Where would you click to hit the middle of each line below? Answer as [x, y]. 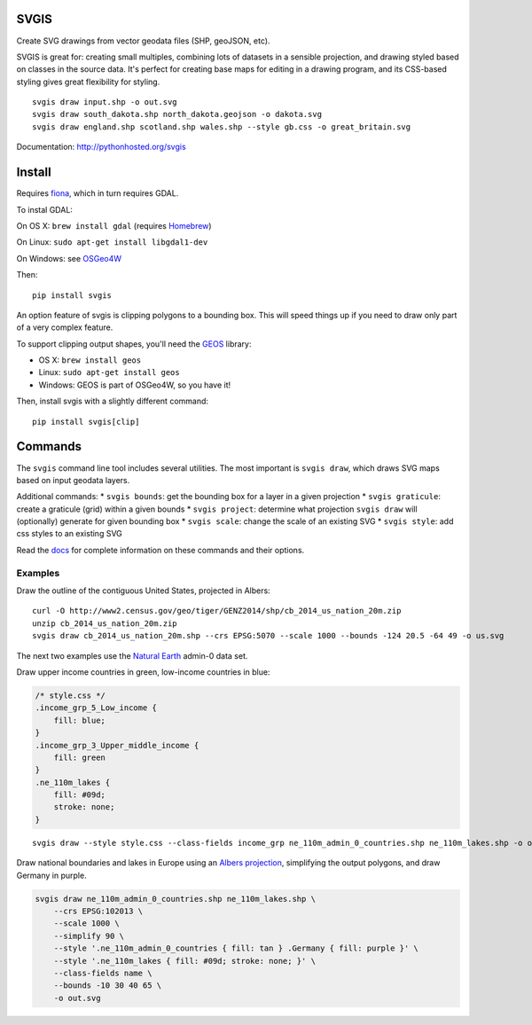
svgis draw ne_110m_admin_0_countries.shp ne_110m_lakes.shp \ [176, 899]
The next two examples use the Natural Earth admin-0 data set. [132, 655]
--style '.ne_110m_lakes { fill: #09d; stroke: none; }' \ [185, 961]
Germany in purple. [52, 875]
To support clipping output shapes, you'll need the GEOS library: [134, 344]
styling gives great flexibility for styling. [88, 82]
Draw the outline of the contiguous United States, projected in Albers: [143, 591]
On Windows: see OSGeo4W [69, 258]
